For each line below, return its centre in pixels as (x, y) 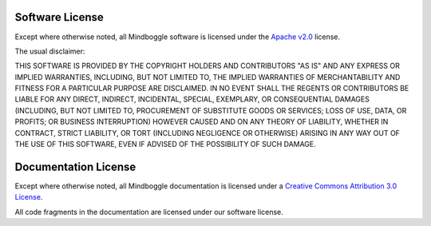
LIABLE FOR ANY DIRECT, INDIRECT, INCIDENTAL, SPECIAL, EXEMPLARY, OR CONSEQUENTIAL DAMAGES (192, 99)
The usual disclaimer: (50, 51)
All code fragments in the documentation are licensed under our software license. (149, 212)
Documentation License (75, 167)
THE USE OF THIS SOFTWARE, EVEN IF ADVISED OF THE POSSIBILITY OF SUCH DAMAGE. (166, 145)
